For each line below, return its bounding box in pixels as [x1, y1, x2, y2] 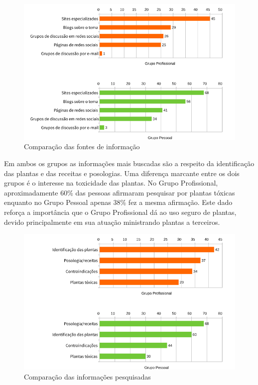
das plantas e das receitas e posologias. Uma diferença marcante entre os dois [4, 168, 240, 178]
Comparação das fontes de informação [24, 141, 140, 152]
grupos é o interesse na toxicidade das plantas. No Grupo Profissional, [4, 178, 218, 188]
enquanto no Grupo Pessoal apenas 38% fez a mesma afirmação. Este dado [4, 197, 233, 207]
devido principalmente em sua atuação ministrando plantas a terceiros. [4, 216, 220, 227]
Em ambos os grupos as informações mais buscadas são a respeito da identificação [4, 158, 255, 169]
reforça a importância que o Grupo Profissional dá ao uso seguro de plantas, [4, 207, 237, 217]
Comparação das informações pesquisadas [24, 371, 151, 382]
